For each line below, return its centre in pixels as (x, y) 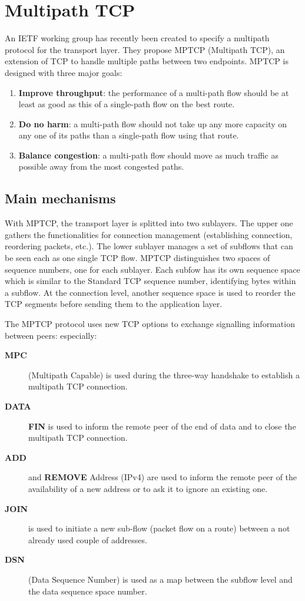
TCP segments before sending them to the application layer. (114, 304)
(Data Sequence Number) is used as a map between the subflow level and (160, 579)
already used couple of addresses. (88, 539)
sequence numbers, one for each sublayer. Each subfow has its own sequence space (152, 269)
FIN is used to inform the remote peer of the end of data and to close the (162, 426)
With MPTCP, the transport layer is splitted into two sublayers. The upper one (149, 223)
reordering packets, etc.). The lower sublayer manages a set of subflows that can (149, 246)
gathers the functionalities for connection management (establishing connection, (149, 234)
